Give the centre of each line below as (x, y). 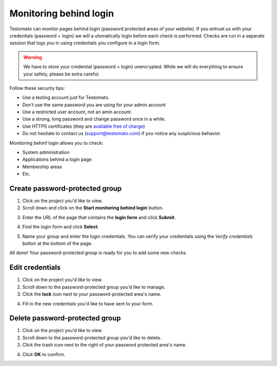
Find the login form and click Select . (61, 227)
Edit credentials (35, 268)
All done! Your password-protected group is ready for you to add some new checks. (98, 253)
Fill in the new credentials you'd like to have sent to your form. (88, 303)
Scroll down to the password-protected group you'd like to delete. (92, 338)
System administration (46, 152)
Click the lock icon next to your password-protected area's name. (92, 294)
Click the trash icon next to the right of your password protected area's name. (104, 345)
